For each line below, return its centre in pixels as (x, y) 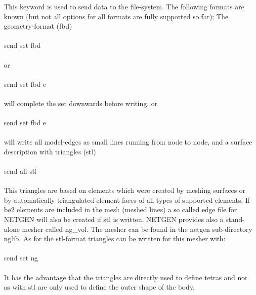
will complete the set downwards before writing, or (81, 103)
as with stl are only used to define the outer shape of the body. (99, 287)
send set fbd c (25, 84)
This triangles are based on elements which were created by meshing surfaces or (125, 190)
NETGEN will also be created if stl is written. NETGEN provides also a (114, 219)
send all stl (21, 171)
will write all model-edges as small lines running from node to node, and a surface (128, 142)
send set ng (21, 258)
